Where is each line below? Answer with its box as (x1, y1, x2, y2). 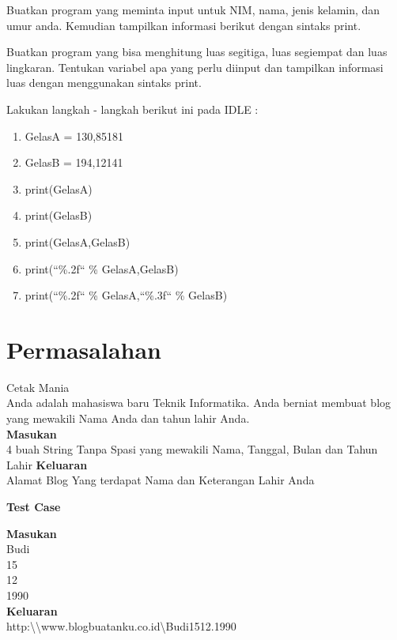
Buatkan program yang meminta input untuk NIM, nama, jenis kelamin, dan (6, 2, 380, 17)
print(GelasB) (25, 207, 93, 224)
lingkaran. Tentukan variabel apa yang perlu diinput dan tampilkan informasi (6, 58, 384, 75)
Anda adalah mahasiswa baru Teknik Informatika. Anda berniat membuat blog (6, 394, 391, 411)
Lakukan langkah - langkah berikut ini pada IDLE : (6, 100, 259, 117)
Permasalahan (6, 333, 162, 365)
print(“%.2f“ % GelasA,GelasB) (25, 260, 179, 277)
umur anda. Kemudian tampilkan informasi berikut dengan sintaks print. (6, 17, 361, 33)
